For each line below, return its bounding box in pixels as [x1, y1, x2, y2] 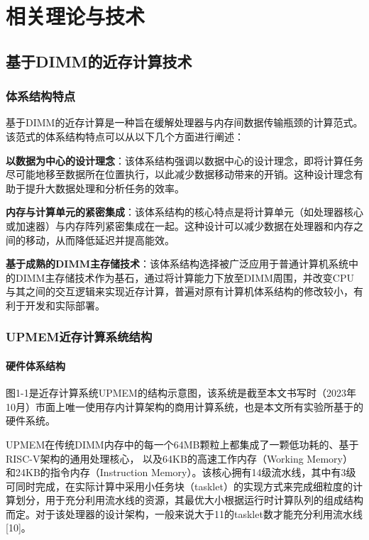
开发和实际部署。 [25, 297, 105, 312]
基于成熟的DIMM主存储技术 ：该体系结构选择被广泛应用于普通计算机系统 [6, 256, 349, 271]
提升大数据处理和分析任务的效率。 [25, 180, 184, 195]
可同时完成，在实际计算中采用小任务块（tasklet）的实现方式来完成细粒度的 [6, 478, 353, 493]
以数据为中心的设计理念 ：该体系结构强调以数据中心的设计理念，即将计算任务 [6, 153, 363, 167]
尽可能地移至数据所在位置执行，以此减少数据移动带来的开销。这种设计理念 [6, 167, 353, 182]
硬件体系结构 [6, 358, 65, 373]
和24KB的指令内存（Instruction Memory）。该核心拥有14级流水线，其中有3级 [6, 465, 356, 480]
